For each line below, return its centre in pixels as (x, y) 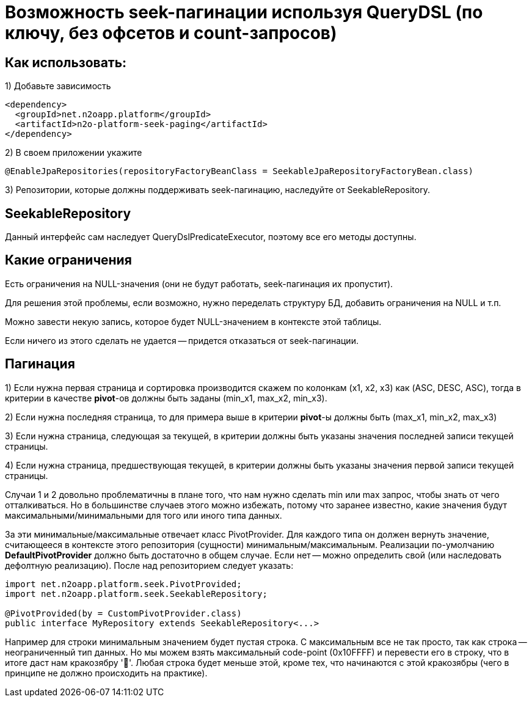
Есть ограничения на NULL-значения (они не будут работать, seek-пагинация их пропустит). (199, 283)
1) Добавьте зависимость (58, 86)
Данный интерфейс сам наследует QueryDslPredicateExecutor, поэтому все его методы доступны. (211, 237)
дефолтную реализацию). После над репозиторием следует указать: (149, 565)
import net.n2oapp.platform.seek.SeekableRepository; (136, 594)
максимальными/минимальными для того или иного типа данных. (144, 515)
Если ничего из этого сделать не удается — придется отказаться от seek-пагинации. (182, 340)
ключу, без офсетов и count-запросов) (171, 33)
